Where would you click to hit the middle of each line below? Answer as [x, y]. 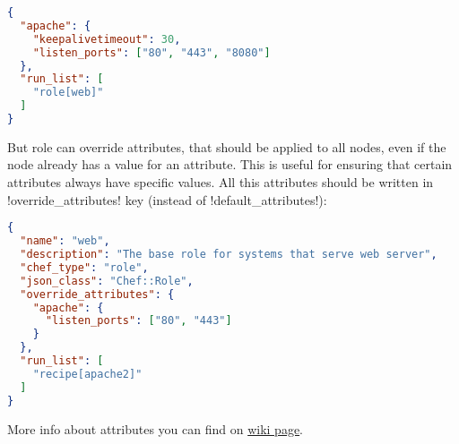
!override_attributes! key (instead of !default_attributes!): [167, 199]
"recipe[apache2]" [87, 374]
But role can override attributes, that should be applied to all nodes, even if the [227, 146]
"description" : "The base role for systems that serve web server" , [229, 254]
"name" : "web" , [65, 241]
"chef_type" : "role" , [84, 267]
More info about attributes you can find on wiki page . [156, 428]
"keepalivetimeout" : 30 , [107, 39]
